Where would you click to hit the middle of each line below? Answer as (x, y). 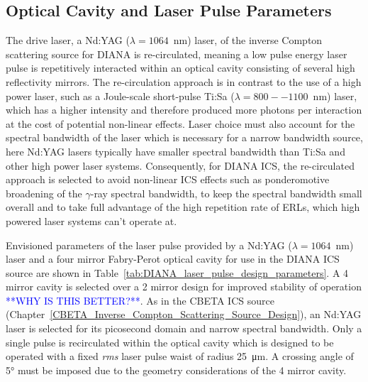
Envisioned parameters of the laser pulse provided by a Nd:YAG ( (149, 245)
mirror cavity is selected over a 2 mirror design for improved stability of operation (184, 286)
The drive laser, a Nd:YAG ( (68, 40)
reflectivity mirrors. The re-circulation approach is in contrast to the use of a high (184, 81)
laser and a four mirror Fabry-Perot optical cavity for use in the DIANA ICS (173, 259)
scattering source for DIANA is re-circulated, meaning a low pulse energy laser (177, 54)
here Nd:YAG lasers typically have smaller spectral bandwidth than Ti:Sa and (175, 151)
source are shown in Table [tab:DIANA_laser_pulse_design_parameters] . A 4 (177, 272)
